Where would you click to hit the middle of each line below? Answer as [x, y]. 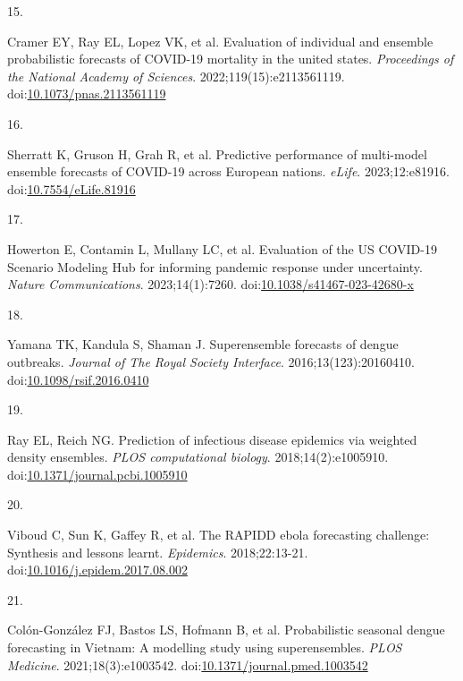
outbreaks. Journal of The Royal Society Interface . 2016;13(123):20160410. [211, 361]
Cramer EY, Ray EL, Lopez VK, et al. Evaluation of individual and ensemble [220, 41]
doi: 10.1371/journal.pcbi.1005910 [97, 474]
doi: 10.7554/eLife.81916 [72, 188]
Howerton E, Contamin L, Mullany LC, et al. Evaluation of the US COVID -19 [222, 248]
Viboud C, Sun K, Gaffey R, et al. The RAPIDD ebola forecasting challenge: [219, 535]
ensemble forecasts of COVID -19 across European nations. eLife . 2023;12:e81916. [228, 171]
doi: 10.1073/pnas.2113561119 [87, 94]
